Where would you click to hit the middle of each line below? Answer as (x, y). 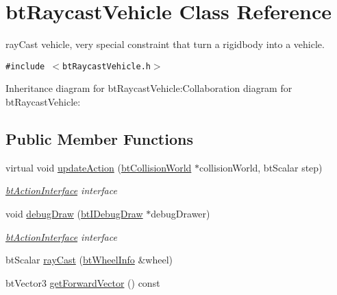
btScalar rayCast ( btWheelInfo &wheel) (89, 260)
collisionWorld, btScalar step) (261, 167)
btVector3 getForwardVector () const (83, 282)
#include (25, 66)
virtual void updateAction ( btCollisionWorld (99, 167)
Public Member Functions (99, 138)
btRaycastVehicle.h (107, 66)
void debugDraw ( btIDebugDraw (74, 213)
